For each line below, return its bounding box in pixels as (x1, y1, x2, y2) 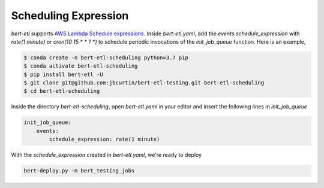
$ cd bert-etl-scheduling (23, 87, 100, 95)
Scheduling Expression (11, 9, 129, 22)
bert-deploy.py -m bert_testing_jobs (23, 168, 135, 174)
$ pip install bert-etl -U (23, 71, 103, 78)
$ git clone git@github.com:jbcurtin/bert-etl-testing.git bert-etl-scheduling (23, 80, 265, 86)
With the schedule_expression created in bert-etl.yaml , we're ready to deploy (11, 151, 202, 159)
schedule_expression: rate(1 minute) (49, 136, 160, 143)
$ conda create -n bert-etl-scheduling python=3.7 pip (23, 54, 188, 61)
